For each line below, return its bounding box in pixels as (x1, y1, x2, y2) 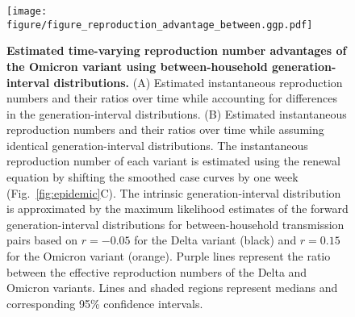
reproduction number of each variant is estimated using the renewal (6, 152, 340, 169)
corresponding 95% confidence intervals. (6, 294, 203, 311)
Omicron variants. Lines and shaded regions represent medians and (6, 279, 338, 296)
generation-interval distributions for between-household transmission (6, 215, 345, 232)
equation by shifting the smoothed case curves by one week (6, 169, 299, 186)
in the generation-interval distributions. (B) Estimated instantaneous (6, 105, 347, 122)
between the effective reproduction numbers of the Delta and (6, 263, 307, 280)
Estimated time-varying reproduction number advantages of (6, 42, 347, 59)
